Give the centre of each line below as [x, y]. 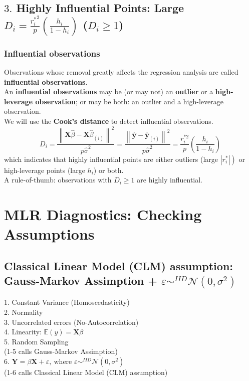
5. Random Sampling [36, 341]
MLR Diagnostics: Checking [103, 214]
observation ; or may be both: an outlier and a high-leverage [129, 101]
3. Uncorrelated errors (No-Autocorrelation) [71, 322]
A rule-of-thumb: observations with [58, 180]
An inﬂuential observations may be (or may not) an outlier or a [109, 91]
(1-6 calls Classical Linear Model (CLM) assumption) [86, 372]
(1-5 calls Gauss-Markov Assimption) [61, 351]
